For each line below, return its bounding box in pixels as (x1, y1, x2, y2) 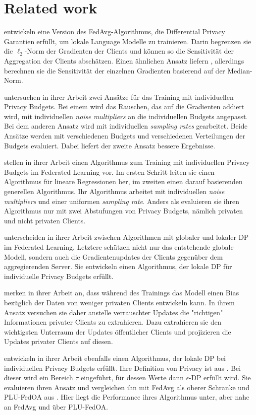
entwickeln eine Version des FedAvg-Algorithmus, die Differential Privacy (4, 26, 225, 37)
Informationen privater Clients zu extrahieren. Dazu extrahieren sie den (4, 317, 221, 327)
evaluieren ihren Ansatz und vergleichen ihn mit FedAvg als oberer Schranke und (4, 382, 250, 392)
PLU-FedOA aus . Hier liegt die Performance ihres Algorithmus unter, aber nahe (4, 392, 250, 402)
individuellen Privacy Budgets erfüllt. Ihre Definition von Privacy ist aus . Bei (4, 362, 241, 373)
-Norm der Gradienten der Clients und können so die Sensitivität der (24, 46, 234, 56)
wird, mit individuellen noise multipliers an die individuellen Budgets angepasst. (4, 111, 248, 121)
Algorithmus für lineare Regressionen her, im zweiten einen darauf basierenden (4, 176, 243, 187)
